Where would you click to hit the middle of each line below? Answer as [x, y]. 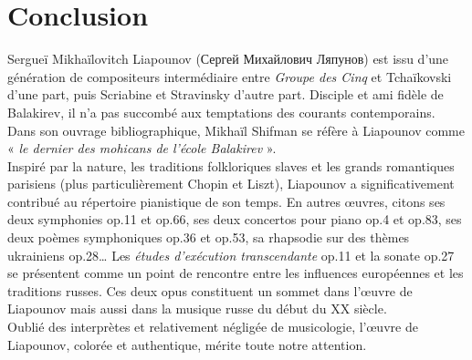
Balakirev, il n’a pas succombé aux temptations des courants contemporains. [221, 112]
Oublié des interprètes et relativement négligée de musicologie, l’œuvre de [213, 327]
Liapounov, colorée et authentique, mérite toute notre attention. [187, 344]
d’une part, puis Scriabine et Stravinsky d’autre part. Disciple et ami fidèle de [226, 94]
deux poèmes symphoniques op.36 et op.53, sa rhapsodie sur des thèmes [209, 237]
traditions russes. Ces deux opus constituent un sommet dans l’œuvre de [210, 290]
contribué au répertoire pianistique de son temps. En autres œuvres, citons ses [226, 201]
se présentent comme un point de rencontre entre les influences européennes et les [236, 273]
